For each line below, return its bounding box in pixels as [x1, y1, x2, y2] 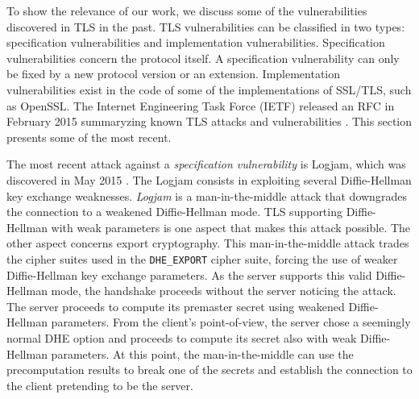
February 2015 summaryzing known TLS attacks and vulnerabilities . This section [6, 113, 413, 130]
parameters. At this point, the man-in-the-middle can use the [51, 345, 354, 362]
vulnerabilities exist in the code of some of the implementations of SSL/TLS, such [6, 81, 412, 98]
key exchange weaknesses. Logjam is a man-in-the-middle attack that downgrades [6, 187, 407, 204]
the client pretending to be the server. [6, 376, 193, 393]
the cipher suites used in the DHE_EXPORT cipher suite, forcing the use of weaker [6, 250, 398, 267]
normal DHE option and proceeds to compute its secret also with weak [6, 329, 357, 346]
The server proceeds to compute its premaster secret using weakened [6, 297, 345, 314]
